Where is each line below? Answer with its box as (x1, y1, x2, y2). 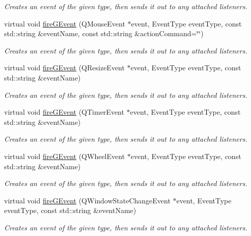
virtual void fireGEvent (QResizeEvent (4, 62, 125, 73)
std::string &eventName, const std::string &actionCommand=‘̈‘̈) (4, 28, 204, 39)
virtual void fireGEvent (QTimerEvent (4, 107, 124, 117)
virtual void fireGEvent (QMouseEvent (4, 18, 125, 29)
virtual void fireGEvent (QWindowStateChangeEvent (4, 195, 171, 205)
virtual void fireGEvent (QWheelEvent (4, 150, 125, 161)
